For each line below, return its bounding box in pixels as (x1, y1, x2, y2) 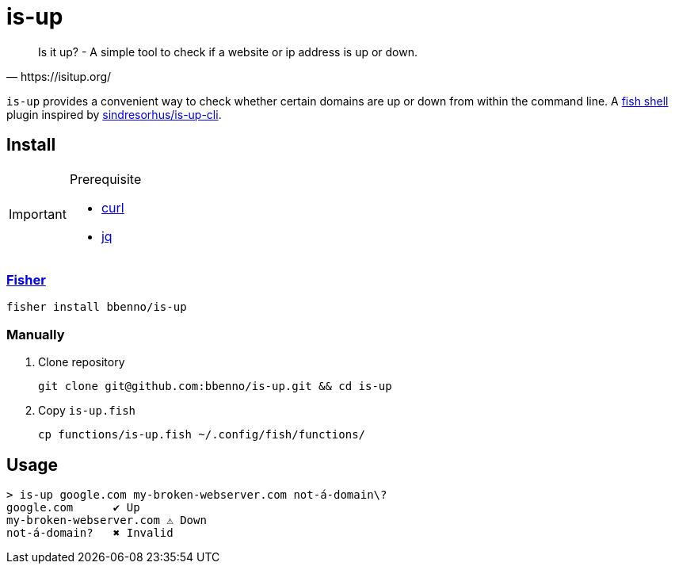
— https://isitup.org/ (6, 69, 112, 83)
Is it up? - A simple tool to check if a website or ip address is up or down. (38, 44, 418, 59)
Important (9, 205, 67, 222)
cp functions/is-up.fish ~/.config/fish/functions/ (38, 428, 366, 442)
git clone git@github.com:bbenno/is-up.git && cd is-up (38, 380, 392, 393)
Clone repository (38, 355, 125, 369)
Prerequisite (69, 170, 142, 187)
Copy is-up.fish (38, 404, 136, 418)
